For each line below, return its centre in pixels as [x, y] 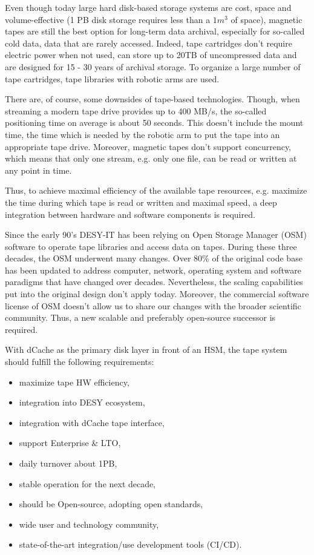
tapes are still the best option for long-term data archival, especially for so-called [155, 31]
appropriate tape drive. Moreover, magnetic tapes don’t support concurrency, [148, 146]
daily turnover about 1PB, [68, 463]
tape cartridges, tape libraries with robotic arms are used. [112, 78]
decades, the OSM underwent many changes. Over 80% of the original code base [154, 258]
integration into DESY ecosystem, [82, 402]
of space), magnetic [267, 19]
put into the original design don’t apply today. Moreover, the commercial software [157, 294]
